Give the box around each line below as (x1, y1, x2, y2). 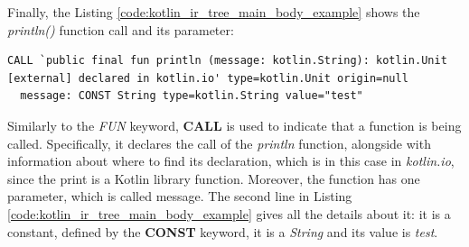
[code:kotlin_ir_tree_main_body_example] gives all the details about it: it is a (7, 204, 451, 223)
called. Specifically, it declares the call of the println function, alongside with (7, 133, 431, 152)
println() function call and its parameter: (7, 20, 234, 39)
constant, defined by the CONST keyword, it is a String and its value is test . (7, 222, 438, 241)
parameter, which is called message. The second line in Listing (7, 187, 352, 206)
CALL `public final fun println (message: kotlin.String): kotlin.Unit (7, 54, 447, 68)
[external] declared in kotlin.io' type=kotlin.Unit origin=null (7, 71, 408, 85)
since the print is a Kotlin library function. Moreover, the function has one (7, 169, 420, 188)
